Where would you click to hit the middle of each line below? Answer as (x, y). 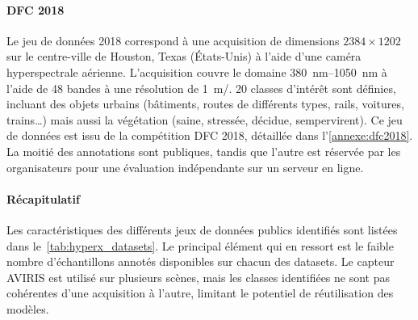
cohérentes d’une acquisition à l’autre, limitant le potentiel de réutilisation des (200, 293)
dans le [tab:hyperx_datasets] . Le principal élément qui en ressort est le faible (200, 245)
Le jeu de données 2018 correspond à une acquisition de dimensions (173, 40)
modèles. (28, 308)
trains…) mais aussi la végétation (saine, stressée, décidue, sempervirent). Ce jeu (205, 119)
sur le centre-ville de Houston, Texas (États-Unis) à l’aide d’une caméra (184, 56)
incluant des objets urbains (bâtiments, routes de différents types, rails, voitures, (205, 104)
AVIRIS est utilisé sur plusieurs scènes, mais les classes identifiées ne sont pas (199, 277)
